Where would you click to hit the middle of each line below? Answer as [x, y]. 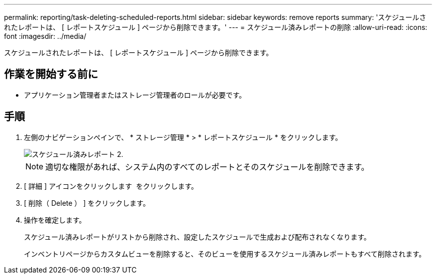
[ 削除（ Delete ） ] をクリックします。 [87, 203]
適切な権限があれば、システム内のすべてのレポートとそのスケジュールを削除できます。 [207, 167]
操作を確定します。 [55, 220]
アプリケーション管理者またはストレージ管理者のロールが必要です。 [135, 95]
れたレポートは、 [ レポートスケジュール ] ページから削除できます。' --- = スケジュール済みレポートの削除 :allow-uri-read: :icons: [216, 27]
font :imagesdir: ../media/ [45, 36]
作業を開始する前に [51, 74]
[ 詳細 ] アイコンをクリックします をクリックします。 [111, 186]
